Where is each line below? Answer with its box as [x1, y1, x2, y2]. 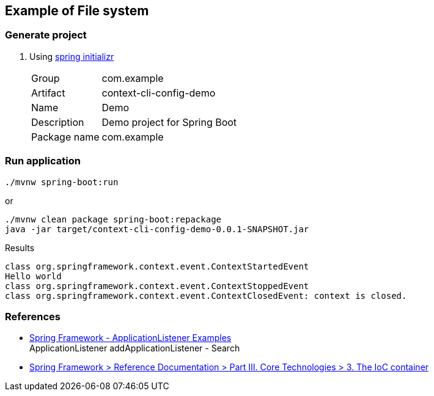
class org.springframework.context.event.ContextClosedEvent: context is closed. [5, 290, 407, 301]
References [5, 310, 61, 323]
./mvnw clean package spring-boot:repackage [5, 214, 222, 224]
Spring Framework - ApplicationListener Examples [29, 332, 232, 343]
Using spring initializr [29, 51, 114, 62]
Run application [5, 155, 81, 167]
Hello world [5, 271, 62, 281]
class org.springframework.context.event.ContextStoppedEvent [5, 280, 309, 291]
